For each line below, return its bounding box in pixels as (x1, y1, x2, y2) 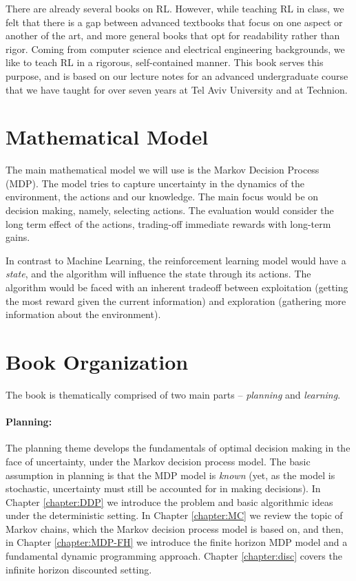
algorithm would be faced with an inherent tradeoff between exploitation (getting (6, 280, 348, 295)
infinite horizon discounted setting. (6, 562, 152, 576)
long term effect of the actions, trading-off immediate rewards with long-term (6, 216, 331, 231)
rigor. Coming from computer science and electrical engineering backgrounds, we (6, 41, 345, 56)
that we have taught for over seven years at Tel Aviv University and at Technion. (6, 82, 348, 96)
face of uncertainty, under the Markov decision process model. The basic (6, 454, 311, 468)
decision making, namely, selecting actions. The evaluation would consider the (6, 203, 334, 218)
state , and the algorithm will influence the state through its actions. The (6, 266, 311, 281)
